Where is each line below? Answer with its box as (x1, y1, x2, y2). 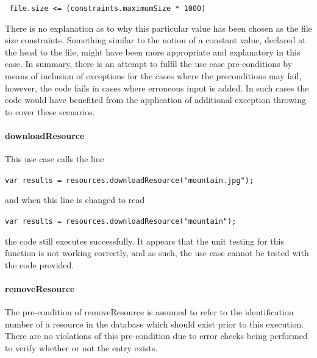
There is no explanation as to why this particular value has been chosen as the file (5, 21, 312, 34)
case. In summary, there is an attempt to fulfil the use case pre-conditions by (5, 57, 293, 70)
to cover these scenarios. (5, 105, 95, 118)
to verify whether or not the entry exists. (5, 342, 158, 354)
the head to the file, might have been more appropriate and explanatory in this (5, 45, 301, 58)
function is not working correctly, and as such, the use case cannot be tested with (5, 246, 309, 259)
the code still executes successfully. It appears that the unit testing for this (5, 234, 285, 247)
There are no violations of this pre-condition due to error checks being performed (5, 329, 308, 342)
